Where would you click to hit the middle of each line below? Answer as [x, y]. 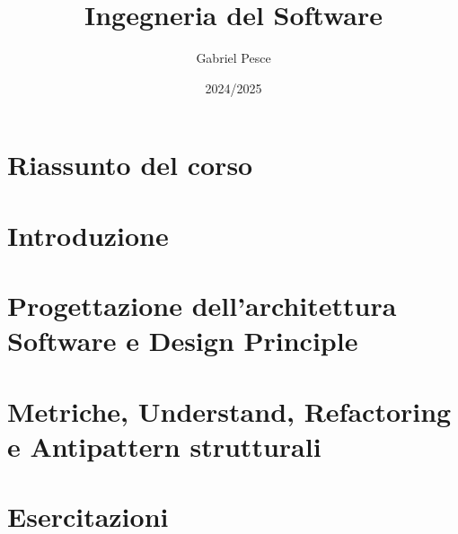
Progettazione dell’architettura [202, 306]
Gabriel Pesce [233, 58]
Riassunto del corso [130, 165]
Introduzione [88, 235]
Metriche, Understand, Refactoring [229, 411]
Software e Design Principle [183, 341]
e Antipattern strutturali [164, 446]
